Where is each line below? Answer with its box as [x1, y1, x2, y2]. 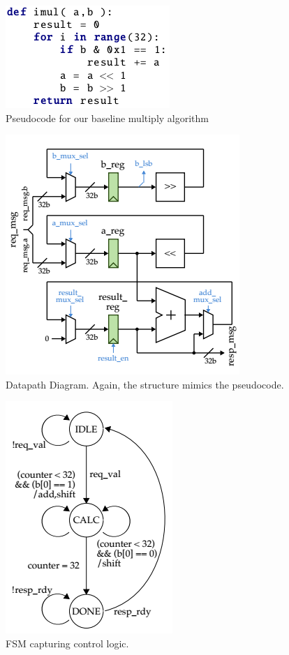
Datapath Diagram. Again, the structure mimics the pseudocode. [6, 377, 284, 391]
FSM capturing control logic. [6, 635, 129, 650]
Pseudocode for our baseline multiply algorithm [6, 110, 209, 125]
